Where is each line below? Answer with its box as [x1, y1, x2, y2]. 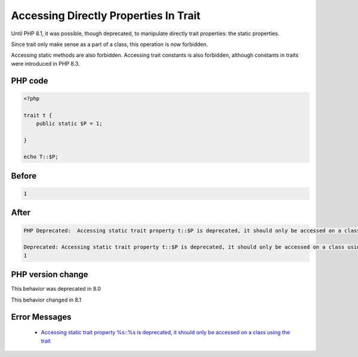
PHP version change [11, 269, 89, 280]
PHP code [11, 75, 48, 86]
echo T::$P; [23, 153, 59, 161]
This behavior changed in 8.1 [11, 296, 82, 303]
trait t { [23, 112, 53, 119]
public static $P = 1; [36, 120, 103, 127]
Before [11, 171, 37, 181]
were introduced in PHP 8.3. [11, 60, 80, 67]
